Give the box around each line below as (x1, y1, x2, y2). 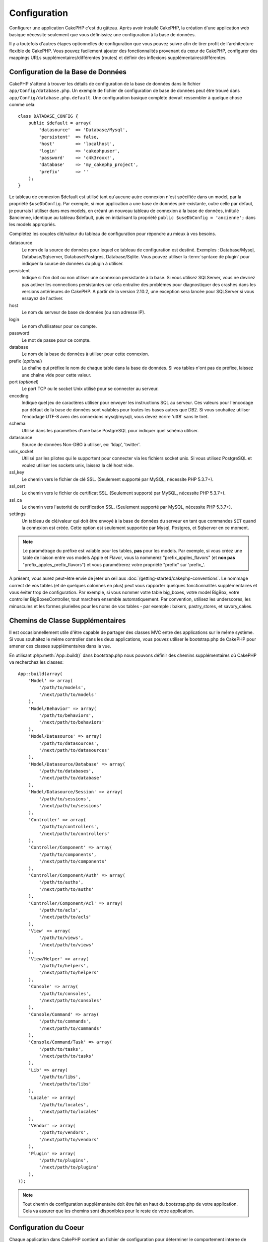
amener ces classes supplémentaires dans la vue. (9, 643, 111, 649)
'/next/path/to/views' (39, 942, 94, 947)
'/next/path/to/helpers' (39, 970, 99, 976)
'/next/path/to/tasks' (39, 1053, 94, 1059)
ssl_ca (9, 497, 22, 503)
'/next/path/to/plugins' (39, 1164, 99, 1170)
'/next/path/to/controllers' (39, 831, 110, 837)
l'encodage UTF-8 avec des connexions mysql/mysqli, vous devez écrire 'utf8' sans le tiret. (21, 413, 209, 419)
